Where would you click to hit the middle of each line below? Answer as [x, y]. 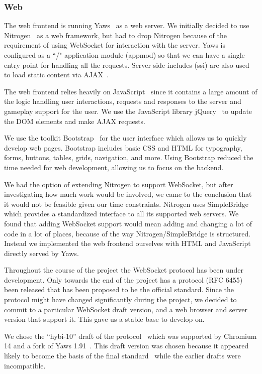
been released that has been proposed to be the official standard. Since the [119, 289]
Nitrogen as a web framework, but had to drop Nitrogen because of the [115, 35]
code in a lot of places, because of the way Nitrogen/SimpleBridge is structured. [127, 233]
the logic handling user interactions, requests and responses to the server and [123, 101]
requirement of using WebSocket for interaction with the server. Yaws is [115, 45]
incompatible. [25, 365]
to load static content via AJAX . [56, 75]
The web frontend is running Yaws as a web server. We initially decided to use [127, 25]
